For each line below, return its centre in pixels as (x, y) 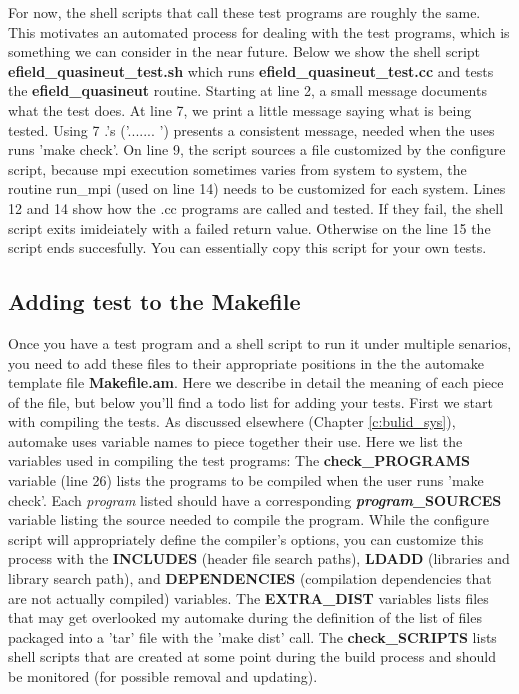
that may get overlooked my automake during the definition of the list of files (245, 617)
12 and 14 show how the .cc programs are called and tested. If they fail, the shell (256, 207)
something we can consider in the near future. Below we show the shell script (244, 51)
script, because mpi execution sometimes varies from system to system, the (237, 168)
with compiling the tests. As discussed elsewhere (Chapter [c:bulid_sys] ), (232, 421)
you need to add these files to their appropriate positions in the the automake (246, 362)
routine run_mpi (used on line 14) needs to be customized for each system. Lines (257, 188)
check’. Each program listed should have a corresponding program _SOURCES (255, 499)
